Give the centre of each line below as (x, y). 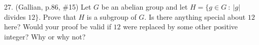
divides (15, 16)
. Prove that (57, 16)
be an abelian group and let (144, 7)
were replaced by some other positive (181, 27)
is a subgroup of (111, 16)
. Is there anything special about (195, 16)
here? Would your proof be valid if (58, 27)
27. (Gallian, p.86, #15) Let (48, 7)
